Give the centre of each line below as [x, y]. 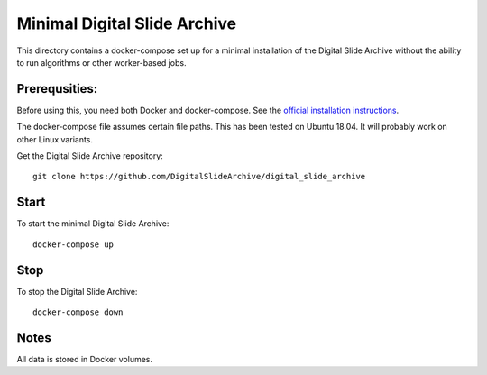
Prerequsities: [57, 89]
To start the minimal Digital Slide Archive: [93, 224]
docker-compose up [74, 244]
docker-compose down [78, 312]
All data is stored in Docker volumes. [85, 359]
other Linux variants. [55, 139]
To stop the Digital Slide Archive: [77, 291]
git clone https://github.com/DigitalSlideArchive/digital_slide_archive [199, 177]
